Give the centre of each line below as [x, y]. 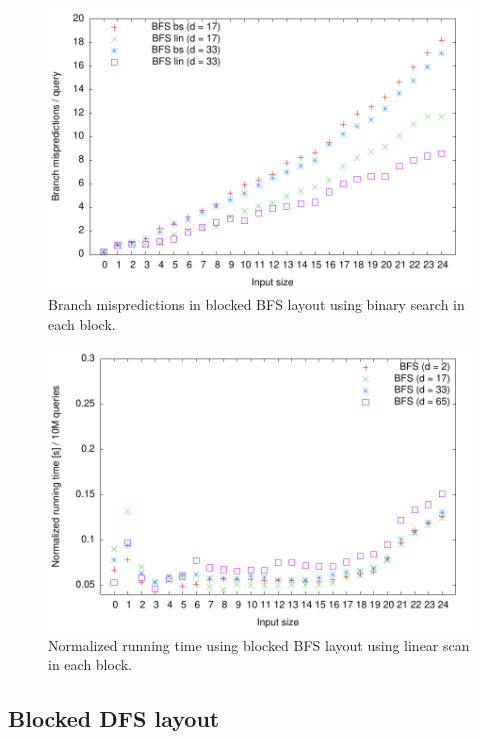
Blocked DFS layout [114, 718]
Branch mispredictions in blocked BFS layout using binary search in [256, 304]
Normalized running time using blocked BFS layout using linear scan [259, 644]
